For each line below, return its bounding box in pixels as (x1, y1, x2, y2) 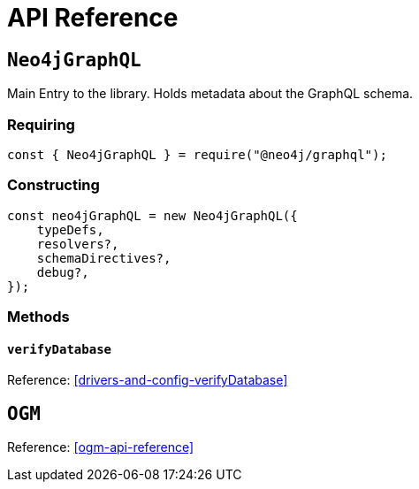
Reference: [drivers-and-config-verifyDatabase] (7, 372, 288, 388)
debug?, (36, 264, 89, 279)
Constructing (7, 176, 100, 195)
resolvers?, (36, 236, 119, 251)
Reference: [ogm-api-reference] (7, 439, 194, 455)
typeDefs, (36, 222, 104, 237)
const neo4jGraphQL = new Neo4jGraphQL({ (7, 208, 298, 223)
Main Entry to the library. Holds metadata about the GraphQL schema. (7, 86, 414, 102)
